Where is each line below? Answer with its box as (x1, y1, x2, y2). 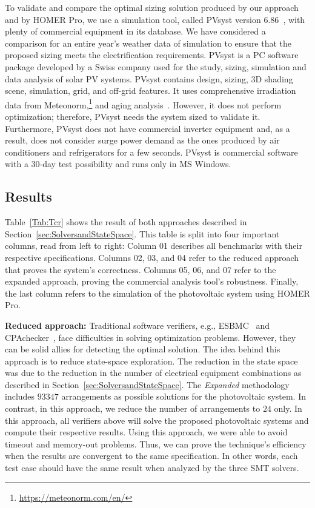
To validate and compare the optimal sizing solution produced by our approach (5, 1, 299, 13)
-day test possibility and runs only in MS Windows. (39, 157, 231, 170)
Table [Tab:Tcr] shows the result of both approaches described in (5, 216, 247, 228)
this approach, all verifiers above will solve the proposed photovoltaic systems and (5, 414, 309, 426)
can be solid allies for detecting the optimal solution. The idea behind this (5, 343, 280, 355)
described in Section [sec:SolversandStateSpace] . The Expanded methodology (5, 378, 290, 391)
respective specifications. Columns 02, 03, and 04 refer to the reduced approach (5, 251, 299, 263)
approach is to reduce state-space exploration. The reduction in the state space (5, 354, 298, 367)
